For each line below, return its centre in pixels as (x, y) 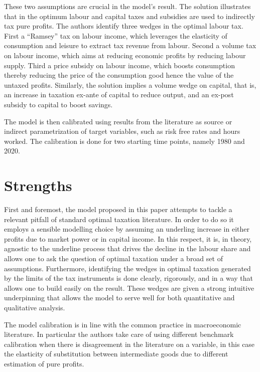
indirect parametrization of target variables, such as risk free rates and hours (122, 131)
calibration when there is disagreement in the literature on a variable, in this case (129, 344)
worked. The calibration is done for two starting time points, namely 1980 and (124, 141)
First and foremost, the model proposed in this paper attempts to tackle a (118, 209)
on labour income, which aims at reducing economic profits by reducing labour (125, 55)
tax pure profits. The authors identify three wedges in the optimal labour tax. (124, 26)
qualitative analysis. (35, 307)
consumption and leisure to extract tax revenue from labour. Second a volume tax (130, 45)
